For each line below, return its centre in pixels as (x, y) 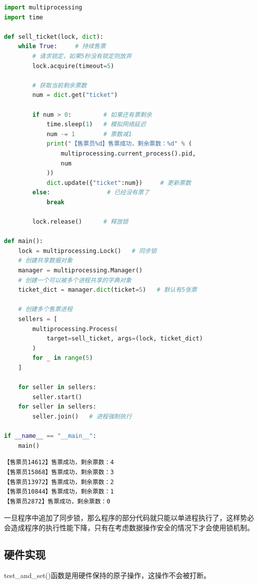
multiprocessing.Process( (75, 329)
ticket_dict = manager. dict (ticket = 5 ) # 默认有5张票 (107, 290)
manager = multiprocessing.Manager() (80, 271)
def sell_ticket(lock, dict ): (54, 37)
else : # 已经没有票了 (91, 193)
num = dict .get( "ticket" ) (75, 95)
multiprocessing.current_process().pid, (128, 153)
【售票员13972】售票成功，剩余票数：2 (59, 482)
